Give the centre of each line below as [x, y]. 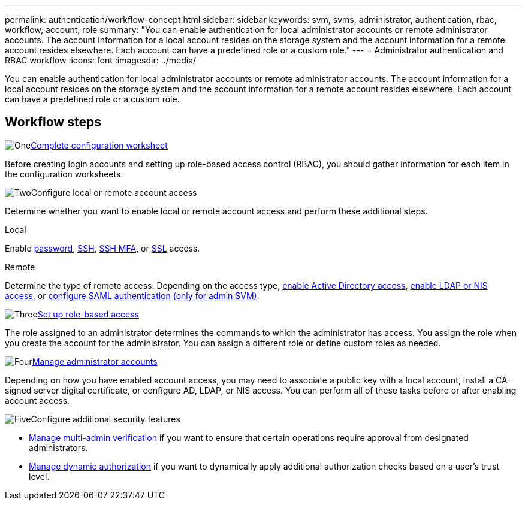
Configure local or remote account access [114, 192]
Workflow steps [53, 122]
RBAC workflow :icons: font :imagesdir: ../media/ [101, 60]
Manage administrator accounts [95, 361]
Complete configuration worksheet [99, 145]
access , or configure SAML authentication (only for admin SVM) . [132, 295]
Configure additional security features [105, 419]
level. [39, 476]
